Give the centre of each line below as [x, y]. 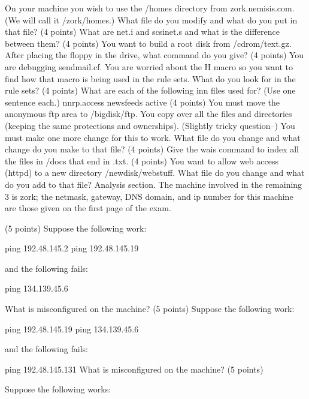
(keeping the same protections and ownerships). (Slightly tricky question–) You [150, 125]
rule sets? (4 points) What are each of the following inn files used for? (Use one [150, 90]
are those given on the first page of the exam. [88, 208]
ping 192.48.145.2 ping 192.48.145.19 [72, 248]
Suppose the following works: [58, 389]
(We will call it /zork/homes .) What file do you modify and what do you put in [151, 19]
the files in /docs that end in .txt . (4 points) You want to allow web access [142, 160]
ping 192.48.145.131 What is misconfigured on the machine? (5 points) [134, 369]
